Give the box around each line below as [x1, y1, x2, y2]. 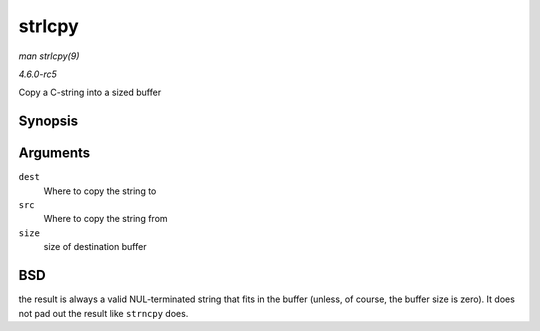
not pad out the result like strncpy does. [18, 307, 189, 319]
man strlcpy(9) [18, 50, 80, 62]
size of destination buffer [43, 241, 147, 253]
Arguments [18, 145, 91, 162]
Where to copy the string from [43, 213, 169, 225]
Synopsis [18, 113, 79, 130]
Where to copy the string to [43, 185, 157, 197]
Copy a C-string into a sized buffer [18, 86, 162, 99]
